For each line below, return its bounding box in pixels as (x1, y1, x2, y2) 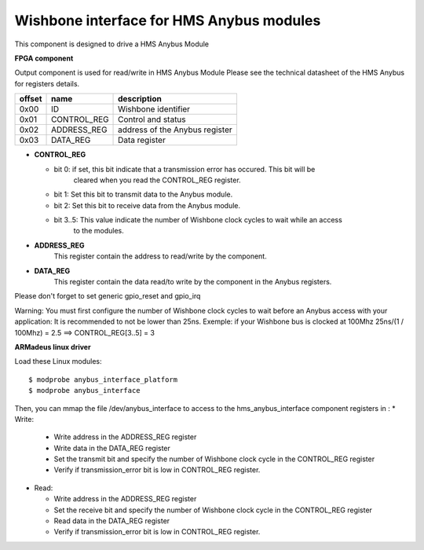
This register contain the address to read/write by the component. (53, 251, 267, 261)
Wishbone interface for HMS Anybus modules (14, 12, 321, 29)
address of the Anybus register (118, 124, 232, 135)
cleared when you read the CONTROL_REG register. (73, 175, 241, 185)
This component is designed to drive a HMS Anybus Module (14, 39, 210, 49)
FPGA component (14, 53, 74, 63)
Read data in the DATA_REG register (53, 516, 170, 526)
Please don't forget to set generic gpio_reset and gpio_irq (14, 291, 201, 301)
